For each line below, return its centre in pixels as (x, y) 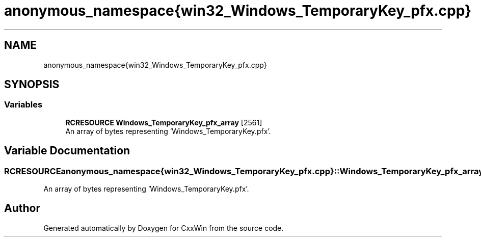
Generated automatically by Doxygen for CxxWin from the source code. (164, 228)
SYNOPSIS (32, 85)
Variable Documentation (67, 151)
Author (22, 208)
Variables (23, 105)
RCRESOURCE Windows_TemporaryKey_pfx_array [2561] (164, 122)
